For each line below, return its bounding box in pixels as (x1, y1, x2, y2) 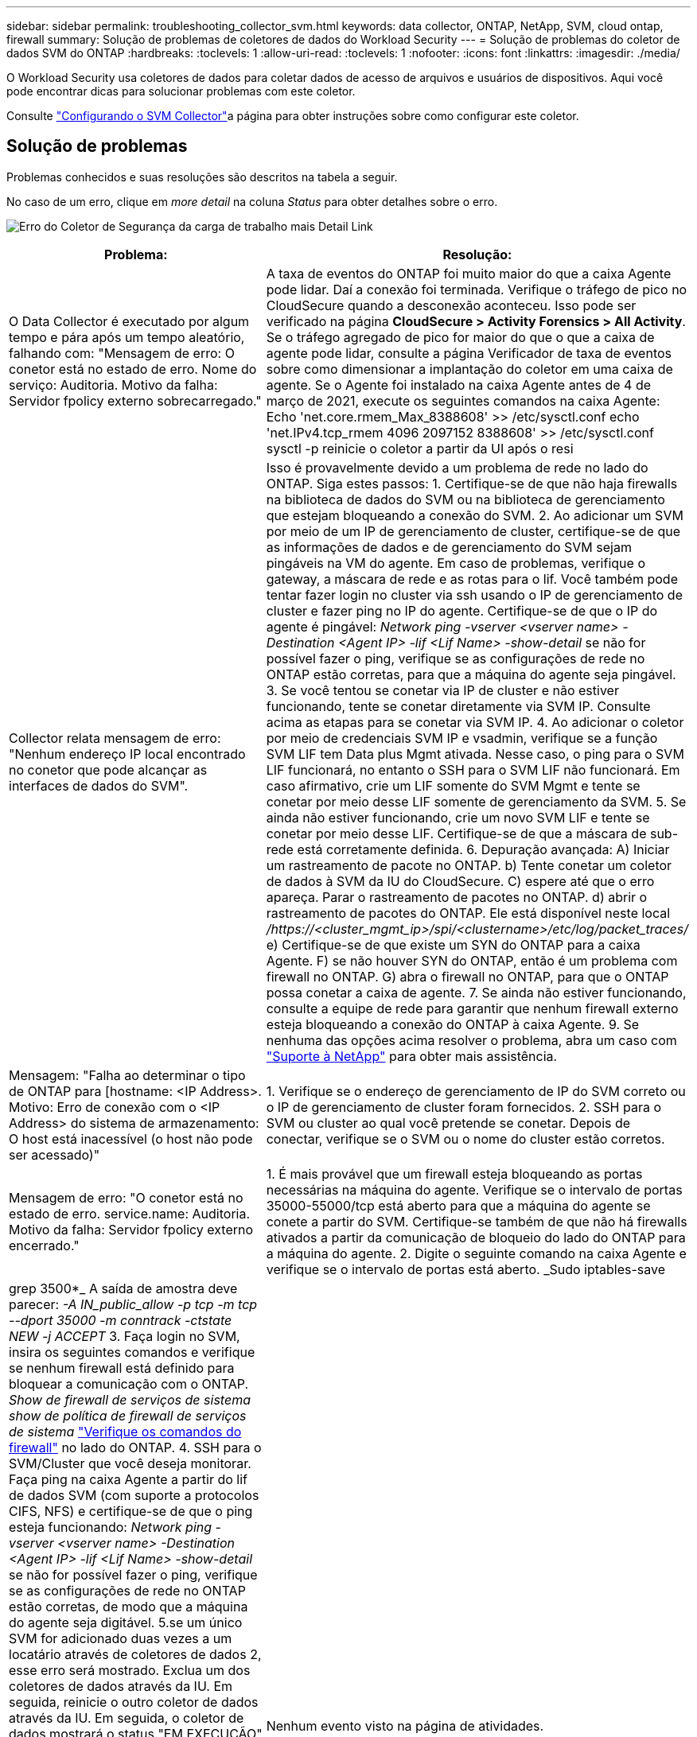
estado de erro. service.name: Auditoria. (9, 1205, 251, 1222)
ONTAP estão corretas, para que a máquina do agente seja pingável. (266, 666, 676, 682)
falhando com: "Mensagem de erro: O (9, 344, 235, 361)
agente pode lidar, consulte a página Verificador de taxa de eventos (266, 344, 672, 361)
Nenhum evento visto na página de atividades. (266, 1717, 544, 1734)
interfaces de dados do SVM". (9, 777, 189, 794)
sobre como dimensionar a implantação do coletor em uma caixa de (266, 360, 673, 377)
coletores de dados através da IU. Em (9, 1677, 233, 1694)
